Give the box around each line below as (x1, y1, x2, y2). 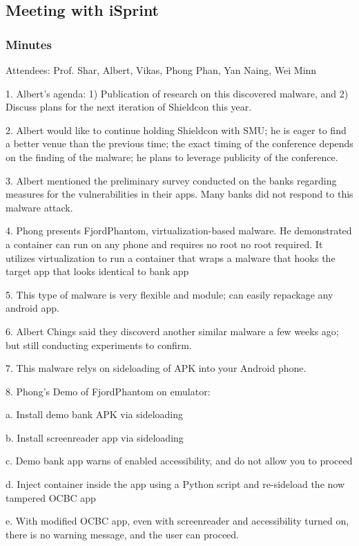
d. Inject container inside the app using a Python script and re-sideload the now (6, 477, 345, 491)
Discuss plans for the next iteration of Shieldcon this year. (6, 100, 252, 114)
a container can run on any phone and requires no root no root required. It (6, 236, 323, 251)
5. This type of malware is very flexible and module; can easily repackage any (6, 287, 333, 301)
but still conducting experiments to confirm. (6, 337, 192, 352)
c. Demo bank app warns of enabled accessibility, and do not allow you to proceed (6, 453, 353, 468)
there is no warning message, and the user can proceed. (6, 527, 239, 541)
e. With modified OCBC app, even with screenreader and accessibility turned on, (6, 514, 349, 528)
